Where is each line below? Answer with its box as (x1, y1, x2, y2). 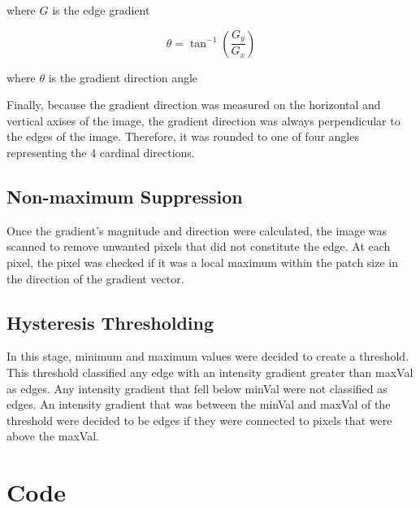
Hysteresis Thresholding (6, 309, 214, 335)
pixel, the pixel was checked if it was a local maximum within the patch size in (6, 253, 399, 270)
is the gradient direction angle (48, 68, 198, 85)
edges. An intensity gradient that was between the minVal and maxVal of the (6, 396, 391, 413)
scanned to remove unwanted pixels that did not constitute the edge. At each (6, 238, 391, 255)
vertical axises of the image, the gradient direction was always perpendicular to (6, 112, 401, 129)
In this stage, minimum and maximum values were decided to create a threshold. (6, 348, 409, 365)
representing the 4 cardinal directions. (6, 143, 195, 160)
